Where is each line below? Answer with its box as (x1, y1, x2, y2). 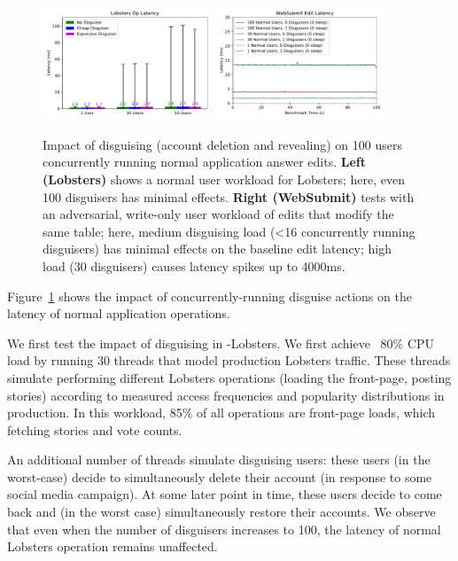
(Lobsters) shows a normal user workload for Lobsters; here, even (43, 169, 405, 188)
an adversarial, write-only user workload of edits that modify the (43, 205, 394, 223)
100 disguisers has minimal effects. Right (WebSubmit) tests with (43, 187, 415, 206)
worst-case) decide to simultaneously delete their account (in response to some (7, 467, 432, 486)
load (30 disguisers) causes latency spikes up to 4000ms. (43, 256, 345, 275)
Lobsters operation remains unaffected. (7, 537, 218, 556)
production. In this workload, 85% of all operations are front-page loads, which (7, 403, 436, 422)
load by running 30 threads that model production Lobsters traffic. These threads (7, 351, 451, 370)
